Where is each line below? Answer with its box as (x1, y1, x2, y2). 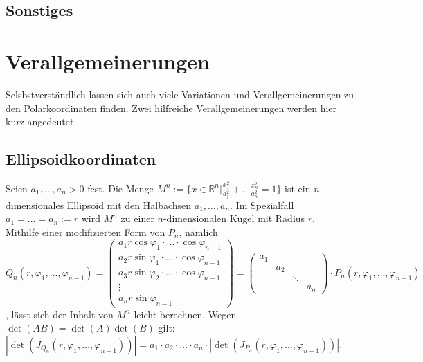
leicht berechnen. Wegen (134, 307, 237, 321)
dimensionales (6, 197, 64, 212)
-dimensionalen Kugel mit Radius (163, 211, 305, 226)
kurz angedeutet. (6, 114, 77, 129)
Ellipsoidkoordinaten (6, 148, 156, 170)
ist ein (285, 181, 311, 195)
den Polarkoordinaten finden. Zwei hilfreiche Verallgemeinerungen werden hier (6, 100, 337, 115)
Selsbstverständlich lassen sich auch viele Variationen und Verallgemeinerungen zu (6, 87, 354, 101)
